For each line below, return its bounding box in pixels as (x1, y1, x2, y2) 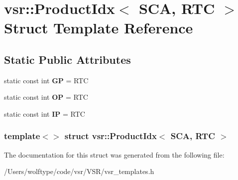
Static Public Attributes (4, 51, 131, 67)
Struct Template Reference (4, 17, 193, 38)
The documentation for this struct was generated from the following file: (4, 149, 225, 160)
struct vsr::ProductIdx (64, 130, 157, 142)
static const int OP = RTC (4, 92, 88, 102)
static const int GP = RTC (4, 75, 89, 85)
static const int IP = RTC (4, 108, 85, 119)
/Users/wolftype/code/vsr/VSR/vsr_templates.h (4, 166, 154, 177)
